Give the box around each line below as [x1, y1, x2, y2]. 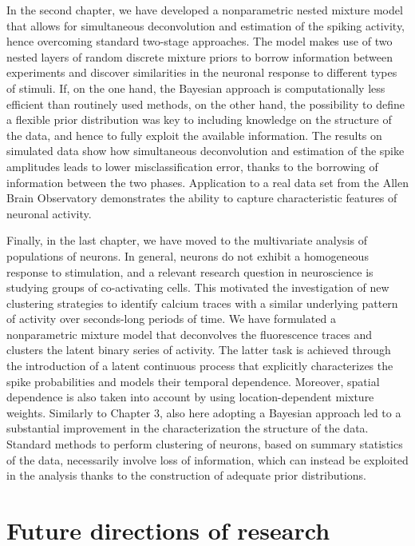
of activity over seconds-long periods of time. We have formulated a [6, 310, 336, 327]
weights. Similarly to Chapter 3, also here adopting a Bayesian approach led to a [6, 404, 401, 420]
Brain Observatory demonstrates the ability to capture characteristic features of [6, 189, 397, 206]
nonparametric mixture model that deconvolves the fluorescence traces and [6, 325, 373, 342]
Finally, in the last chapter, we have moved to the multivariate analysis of [6, 232, 367, 249]
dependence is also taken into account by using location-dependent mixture [6, 389, 374, 405]
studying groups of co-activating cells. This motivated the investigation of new [6, 279, 389, 296]
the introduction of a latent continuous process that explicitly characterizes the [6, 357, 393, 374]
